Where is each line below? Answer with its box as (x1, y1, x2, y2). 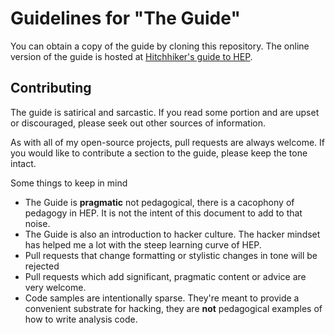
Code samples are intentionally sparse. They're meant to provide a (24, 292, 300, 304)
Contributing (10, 80, 92, 97)
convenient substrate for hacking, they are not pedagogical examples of (24, 302, 323, 314)
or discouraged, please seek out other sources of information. (10, 117, 267, 129)
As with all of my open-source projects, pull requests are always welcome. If (10, 136, 325, 148)
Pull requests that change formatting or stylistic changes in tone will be (24, 249, 318, 261)
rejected (24, 260, 60, 272)
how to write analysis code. (24, 313, 138, 325)
